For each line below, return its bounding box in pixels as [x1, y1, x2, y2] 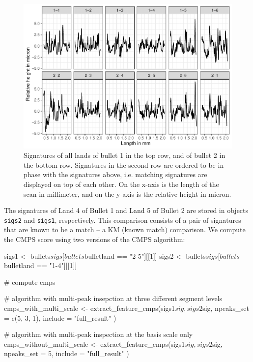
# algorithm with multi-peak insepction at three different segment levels [4, 293, 223, 303]
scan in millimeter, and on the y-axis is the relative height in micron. [24, 188, 231, 199]
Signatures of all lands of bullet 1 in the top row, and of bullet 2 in [24, 150, 225, 160]
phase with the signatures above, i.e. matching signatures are [24, 169, 207, 180]
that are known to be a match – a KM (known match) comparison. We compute [4, 224, 246, 235]
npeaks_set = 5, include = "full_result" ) [4, 348, 129, 359]
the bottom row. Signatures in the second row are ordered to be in [24, 159, 224, 170]
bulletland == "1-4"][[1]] [4, 260, 77, 271]
